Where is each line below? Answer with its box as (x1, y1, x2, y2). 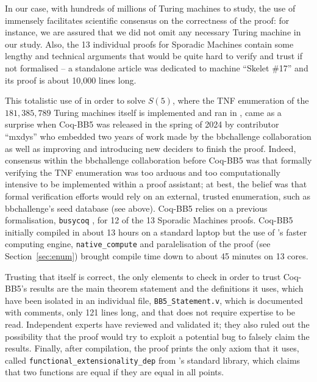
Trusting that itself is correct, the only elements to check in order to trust (5, 270, 281, 283)
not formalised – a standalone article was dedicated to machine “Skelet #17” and (5, 61, 308, 74)
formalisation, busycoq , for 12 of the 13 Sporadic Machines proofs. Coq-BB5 (5, 214, 293, 226)
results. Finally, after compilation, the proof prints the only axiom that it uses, (5, 342, 299, 355)
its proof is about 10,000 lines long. (5, 73, 137, 86)
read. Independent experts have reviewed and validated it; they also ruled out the (5, 318, 310, 331)
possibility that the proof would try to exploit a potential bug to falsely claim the (5, 330, 310, 342)
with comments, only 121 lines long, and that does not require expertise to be (5, 306, 296, 319)
